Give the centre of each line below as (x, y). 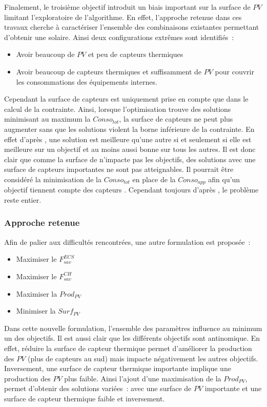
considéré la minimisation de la (53, 179)
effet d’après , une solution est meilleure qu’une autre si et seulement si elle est (128, 139)
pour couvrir (234, 71)
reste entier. (23, 199)
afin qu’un (224, 179)
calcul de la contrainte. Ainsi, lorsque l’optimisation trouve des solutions (118, 109)
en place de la (154, 179)
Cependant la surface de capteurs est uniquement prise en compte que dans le (126, 99)
